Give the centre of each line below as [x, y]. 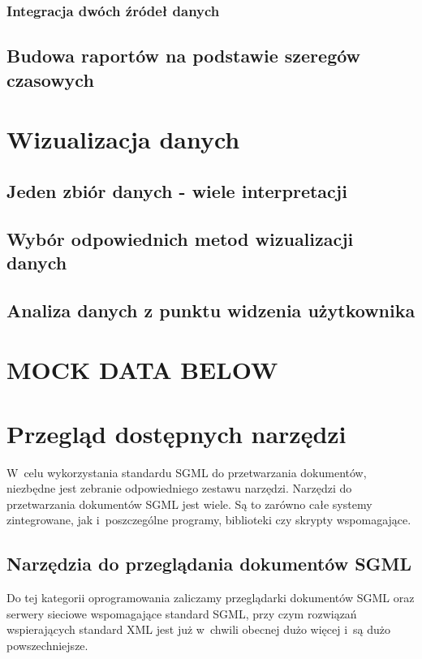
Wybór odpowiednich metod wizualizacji [180, 238]
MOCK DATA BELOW [142, 370]
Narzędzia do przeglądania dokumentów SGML [209, 564]
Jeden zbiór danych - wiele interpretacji [177, 190]
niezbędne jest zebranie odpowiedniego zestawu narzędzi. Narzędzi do [179, 488]
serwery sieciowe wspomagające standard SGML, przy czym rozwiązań [182, 613]
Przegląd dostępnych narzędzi [177, 433]
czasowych [50, 79]
